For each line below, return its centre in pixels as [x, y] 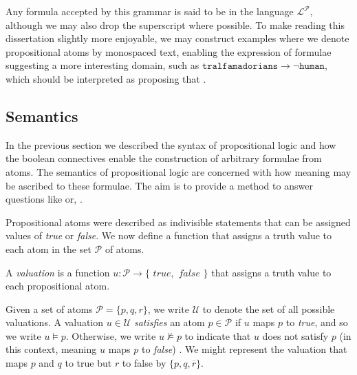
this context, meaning [51, 349]
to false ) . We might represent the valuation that [244, 349]
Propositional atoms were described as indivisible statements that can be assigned [178, 222]
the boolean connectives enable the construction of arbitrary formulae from [164, 158]
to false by [144, 363]
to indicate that [218, 335]
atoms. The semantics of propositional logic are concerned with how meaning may [178, 171]
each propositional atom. [58, 286]
